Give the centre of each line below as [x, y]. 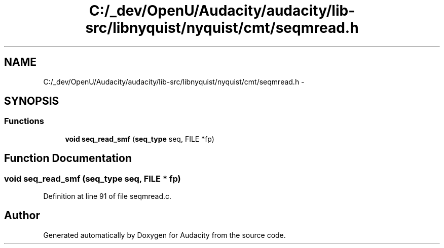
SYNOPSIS [32, 101]
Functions [24, 121]
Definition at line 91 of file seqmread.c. [107, 196]
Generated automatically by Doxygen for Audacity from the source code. [164, 235]
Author [22, 216]
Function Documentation [68, 158]
